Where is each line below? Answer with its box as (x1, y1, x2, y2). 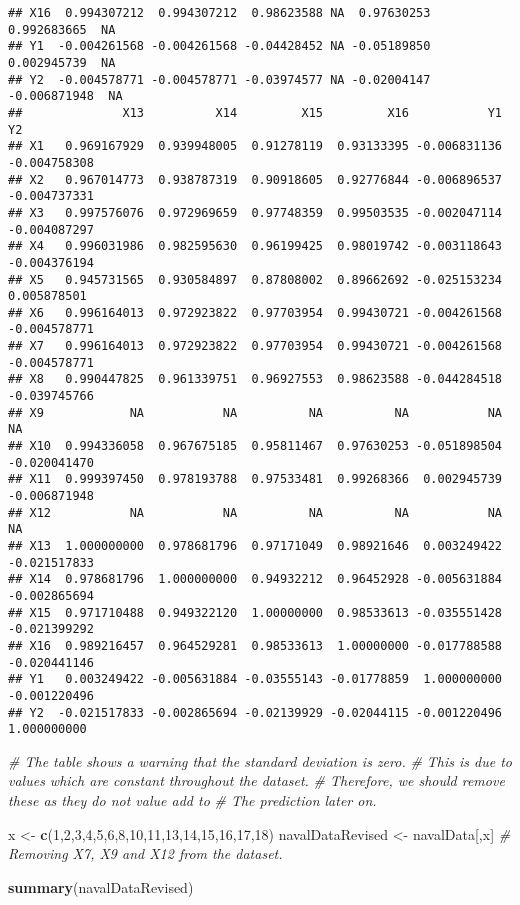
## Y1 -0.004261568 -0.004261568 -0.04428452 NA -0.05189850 (8, 39, 431, 54)
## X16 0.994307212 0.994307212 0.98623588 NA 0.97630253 (8, 6, 431, 20)
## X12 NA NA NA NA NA (8, 505, 502, 520)
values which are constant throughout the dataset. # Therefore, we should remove (8, 770, 505, 791)
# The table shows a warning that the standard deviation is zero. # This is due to (8, 750, 513, 771)
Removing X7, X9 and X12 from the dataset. (8, 843, 283, 864)
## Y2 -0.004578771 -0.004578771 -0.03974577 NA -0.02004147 (8, 72, 431, 87)
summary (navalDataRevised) (8, 876, 194, 897)
